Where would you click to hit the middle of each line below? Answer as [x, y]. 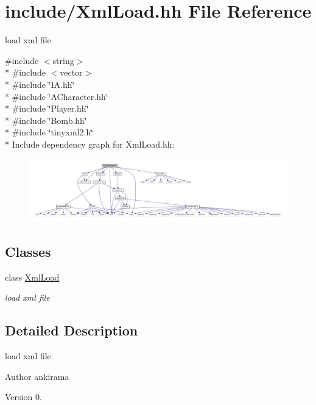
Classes [28, 251]
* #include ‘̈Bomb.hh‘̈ [46, 120]
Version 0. [23, 397]
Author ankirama [37, 376]
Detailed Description [72, 330]
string [63, 60]
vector [71, 72]
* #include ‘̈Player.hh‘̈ [47, 108]
